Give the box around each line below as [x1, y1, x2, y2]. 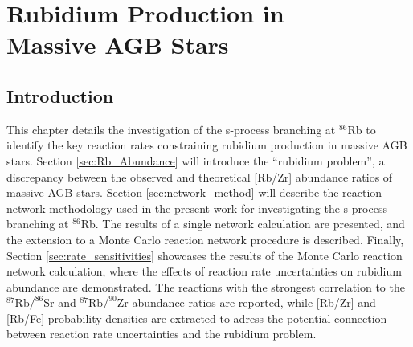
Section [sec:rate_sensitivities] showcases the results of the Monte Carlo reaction [6, 247, 403, 263]
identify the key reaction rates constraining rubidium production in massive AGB [6, 137, 407, 153]
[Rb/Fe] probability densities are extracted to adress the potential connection [6, 309, 387, 326]
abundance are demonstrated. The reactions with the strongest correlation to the [6, 278, 405, 295]
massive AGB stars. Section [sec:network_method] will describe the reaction [6, 184, 382, 201]
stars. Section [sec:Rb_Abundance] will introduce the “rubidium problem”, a [6, 152, 385, 169]
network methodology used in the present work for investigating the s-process [6, 199, 387, 216]
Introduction [6, 83, 114, 108]
